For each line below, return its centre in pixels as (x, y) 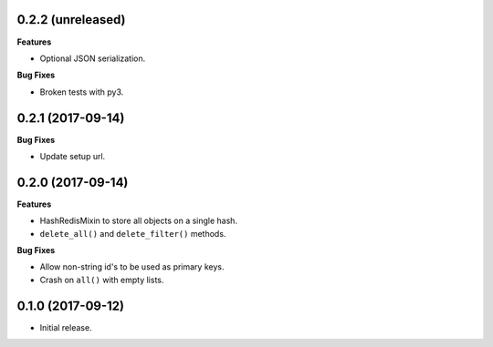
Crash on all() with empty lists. (102, 280)
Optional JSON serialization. (93, 58)
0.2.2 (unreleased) (72, 20)
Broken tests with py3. (82, 92)
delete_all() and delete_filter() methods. (133, 233)
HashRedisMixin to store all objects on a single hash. (138, 221)
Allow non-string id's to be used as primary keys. (132, 267)
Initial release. (66, 327)
